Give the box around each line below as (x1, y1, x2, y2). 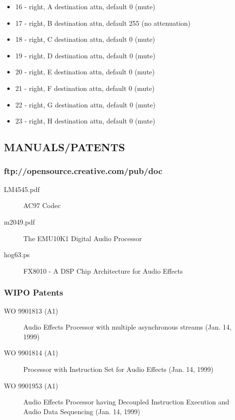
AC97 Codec (23, 200, 61, 210)
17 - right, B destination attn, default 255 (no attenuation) (15, 17, 191, 28)
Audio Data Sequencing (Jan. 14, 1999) (23, 406, 140, 416)
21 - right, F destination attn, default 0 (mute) (15, 83, 155, 93)
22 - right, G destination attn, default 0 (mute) (15, 99, 156, 109)
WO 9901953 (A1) (4, 380, 58, 390)
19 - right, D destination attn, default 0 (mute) (15, 50, 155, 60)
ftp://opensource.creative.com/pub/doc (4, 165, 163, 177)
